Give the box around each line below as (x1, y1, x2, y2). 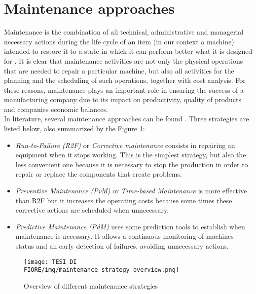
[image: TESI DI (24, 258, 77, 265)
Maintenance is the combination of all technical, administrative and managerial (4, 27, 244, 37)
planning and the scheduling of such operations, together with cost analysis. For (4, 75, 246, 85)
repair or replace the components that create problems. (15, 169, 182, 179)
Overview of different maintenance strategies (24, 280, 158, 291)
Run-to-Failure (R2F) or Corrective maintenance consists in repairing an (15, 140, 235, 150)
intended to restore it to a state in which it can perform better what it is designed (4, 46, 253, 56)
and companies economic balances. (4, 104, 108, 114)
